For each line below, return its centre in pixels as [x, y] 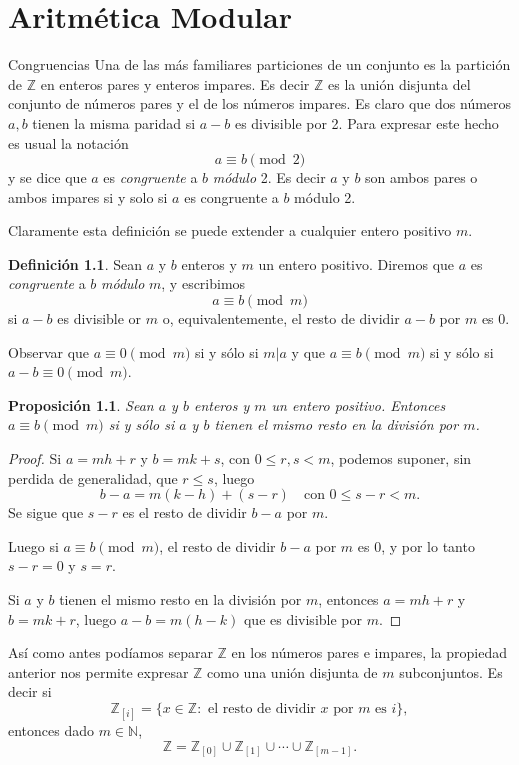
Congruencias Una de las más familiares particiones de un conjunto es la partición [259, 64]
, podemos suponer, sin [401, 458]
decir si [30, 691]
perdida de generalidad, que [93, 477]
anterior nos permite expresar [98, 671]
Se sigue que [46, 512]
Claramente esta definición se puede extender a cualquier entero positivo [230, 230]
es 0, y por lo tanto [416, 545]
